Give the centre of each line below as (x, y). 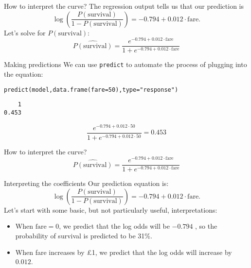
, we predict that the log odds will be (114, 226)
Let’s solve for (25, 32)
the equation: (24, 74)
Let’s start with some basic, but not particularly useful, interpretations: (111, 209)
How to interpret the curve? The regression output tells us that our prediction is (124, 6)
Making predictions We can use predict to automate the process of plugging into (125, 64)
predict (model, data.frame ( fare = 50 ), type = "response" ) (91, 90)
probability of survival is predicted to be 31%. (84, 236)
